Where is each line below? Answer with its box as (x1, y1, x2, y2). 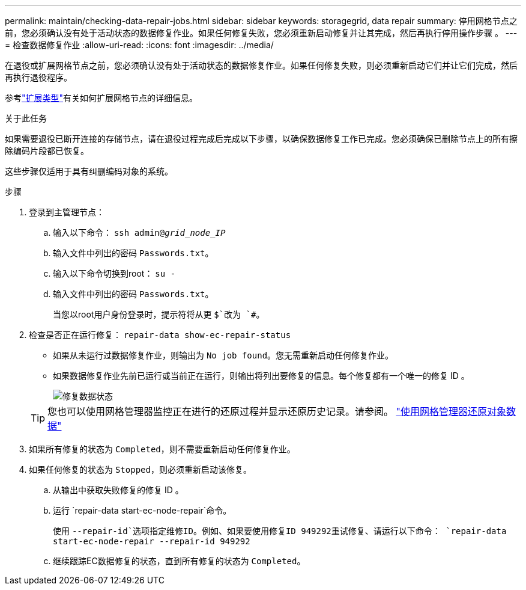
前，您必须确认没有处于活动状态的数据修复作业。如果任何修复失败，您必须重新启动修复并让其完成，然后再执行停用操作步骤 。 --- (5, 28, 518, 38)
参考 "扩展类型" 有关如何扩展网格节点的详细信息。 (5, 93, 198, 103)
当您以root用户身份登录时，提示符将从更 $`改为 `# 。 (53, 309, 265, 319)
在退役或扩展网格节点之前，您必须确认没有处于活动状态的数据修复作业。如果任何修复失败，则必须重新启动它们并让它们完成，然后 (5, 60, 518, 70)
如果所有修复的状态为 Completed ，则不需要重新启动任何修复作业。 (29, 444, 295, 454)
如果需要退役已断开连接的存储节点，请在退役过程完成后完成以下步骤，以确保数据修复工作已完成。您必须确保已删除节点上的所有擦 (5, 134, 518, 144)
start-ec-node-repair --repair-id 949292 (53, 536, 250, 546)
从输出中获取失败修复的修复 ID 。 (53, 485, 184, 495)
